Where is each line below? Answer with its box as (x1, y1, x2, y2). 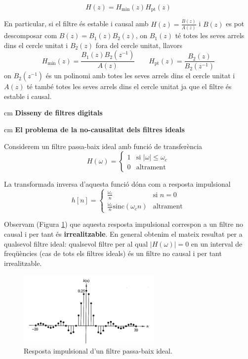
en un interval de (191, 238, 243, 249)
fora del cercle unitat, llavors (95, 40, 183, 50)
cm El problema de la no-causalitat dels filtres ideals (4, 124, 185, 134)
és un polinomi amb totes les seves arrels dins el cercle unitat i (45, 70, 235, 81)
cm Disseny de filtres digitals (4, 107, 103, 118)
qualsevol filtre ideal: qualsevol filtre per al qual (4, 238, 148, 249)
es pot (226, 18, 245, 29)
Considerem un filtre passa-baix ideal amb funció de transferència (4, 141, 203, 151)
